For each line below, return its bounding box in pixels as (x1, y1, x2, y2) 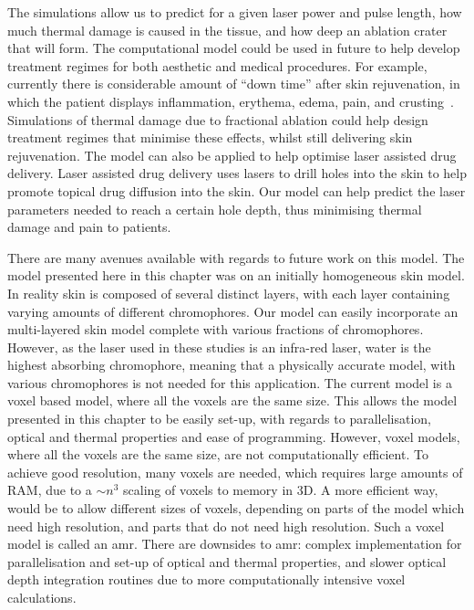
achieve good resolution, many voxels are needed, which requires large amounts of (7, 462, 463, 481)
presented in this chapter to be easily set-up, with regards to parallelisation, (7, 409, 431, 428)
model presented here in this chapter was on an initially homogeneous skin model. (7, 266, 465, 285)
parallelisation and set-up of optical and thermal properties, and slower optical (7, 552, 447, 571)
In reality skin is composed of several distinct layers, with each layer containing (7, 283, 450, 302)
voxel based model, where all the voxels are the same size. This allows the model (7, 391, 458, 410)
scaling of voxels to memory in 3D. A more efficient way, (123, 480, 438, 500)
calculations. (7, 588, 77, 606)
